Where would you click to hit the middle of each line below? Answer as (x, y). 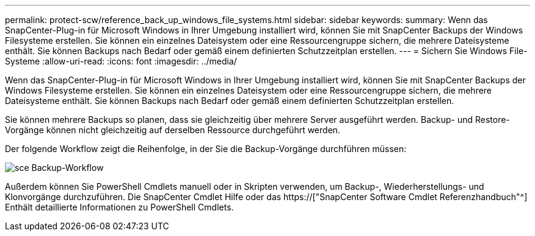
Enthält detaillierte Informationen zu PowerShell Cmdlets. (119, 207)
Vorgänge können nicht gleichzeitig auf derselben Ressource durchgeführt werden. (173, 130)
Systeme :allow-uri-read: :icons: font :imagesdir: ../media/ (121, 61)
